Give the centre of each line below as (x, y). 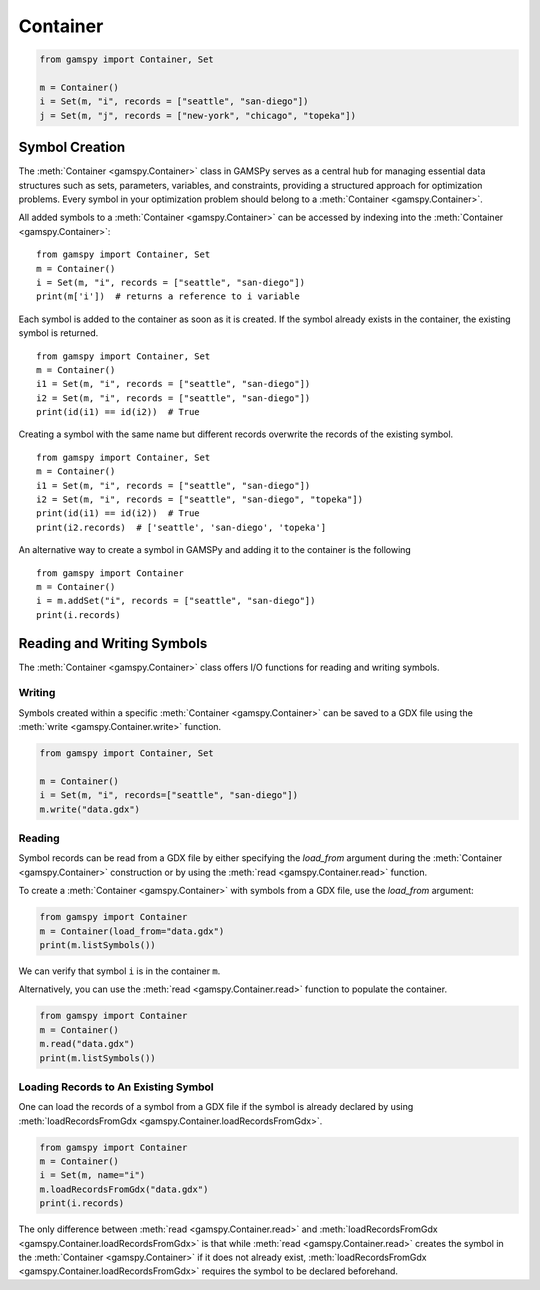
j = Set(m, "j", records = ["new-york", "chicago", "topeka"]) (198, 115)
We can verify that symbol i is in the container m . (119, 971)
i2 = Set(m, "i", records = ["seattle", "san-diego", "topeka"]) (200, 499)
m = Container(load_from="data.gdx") (132, 931)
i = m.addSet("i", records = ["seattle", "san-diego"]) (176, 601)
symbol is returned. (58, 333)
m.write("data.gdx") (89, 809)
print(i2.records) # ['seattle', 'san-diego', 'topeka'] (181, 527)
